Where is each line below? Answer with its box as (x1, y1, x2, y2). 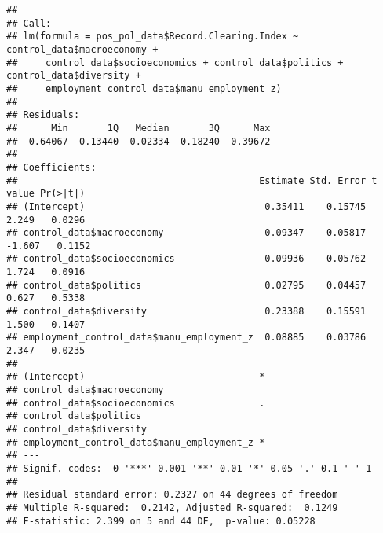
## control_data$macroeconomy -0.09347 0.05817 (6, 227, 367, 239)
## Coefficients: (6, 161, 97, 173)
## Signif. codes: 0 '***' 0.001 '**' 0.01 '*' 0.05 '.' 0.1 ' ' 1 (6, 462, 372, 474)
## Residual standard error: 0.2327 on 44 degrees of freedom (6, 489, 338, 501)
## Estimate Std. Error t (6, 175, 378, 186)
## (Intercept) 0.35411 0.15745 (6, 200, 367, 212)
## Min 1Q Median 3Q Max (6, 122, 271, 134)
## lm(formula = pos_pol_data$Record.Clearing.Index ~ (6, 31, 299, 42)
